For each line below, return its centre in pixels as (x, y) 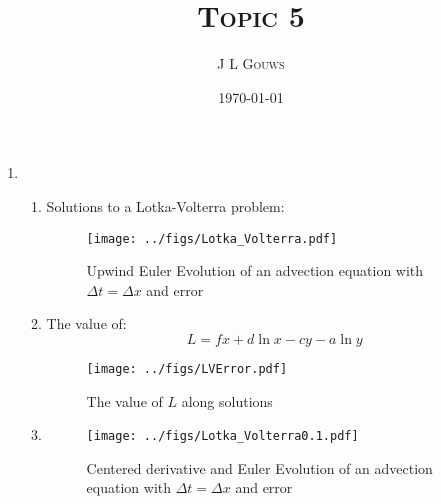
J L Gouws (251, 63)
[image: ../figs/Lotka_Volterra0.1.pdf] (222, 436)
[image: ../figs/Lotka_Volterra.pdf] (212, 238)
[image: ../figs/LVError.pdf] (187, 368)
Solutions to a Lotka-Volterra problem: (165, 205)
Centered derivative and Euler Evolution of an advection (259, 467)
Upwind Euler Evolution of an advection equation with (255, 270)
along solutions (227, 400)
